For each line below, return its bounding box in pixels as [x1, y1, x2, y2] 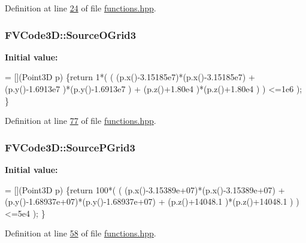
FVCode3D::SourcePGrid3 [5, 139, 135, 154]
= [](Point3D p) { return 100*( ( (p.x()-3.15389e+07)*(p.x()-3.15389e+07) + [5, 183, 285, 196]
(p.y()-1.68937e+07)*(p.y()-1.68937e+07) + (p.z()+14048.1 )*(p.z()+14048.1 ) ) [5, 195, 299, 208]
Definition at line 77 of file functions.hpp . [5, 114, 156, 127]
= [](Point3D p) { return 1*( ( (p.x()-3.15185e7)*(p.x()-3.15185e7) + [5, 71, 255, 83]
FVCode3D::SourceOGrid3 [5, 27, 137, 42]
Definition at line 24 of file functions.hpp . [5, 2, 156, 14]
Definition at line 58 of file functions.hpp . [5, 227, 156, 239]
